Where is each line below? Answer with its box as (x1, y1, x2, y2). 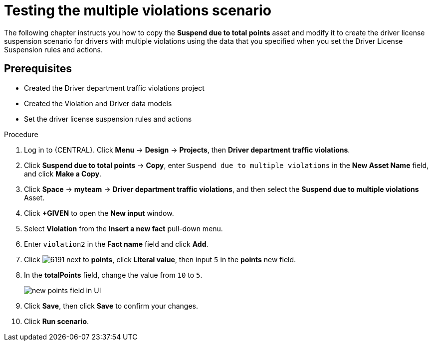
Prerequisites (4, 62, 72, 75)
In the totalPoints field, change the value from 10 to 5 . (24, 270, 203, 279)
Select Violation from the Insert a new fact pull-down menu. (24, 224, 223, 233)
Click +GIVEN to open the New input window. (24, 208, 174, 217)
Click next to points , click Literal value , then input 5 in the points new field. (24, 255, 296, 264)
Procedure (4, 130, 38, 139)
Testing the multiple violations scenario (4, 2, 271, 19)
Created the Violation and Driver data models (24, 99, 172, 108)
